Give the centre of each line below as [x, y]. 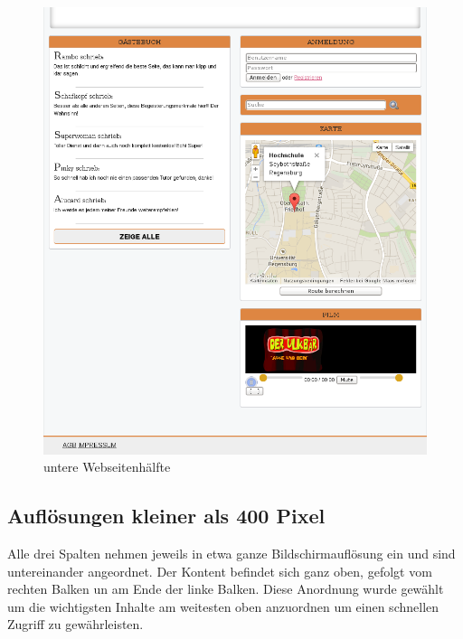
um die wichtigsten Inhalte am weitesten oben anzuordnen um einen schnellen [223, 606]
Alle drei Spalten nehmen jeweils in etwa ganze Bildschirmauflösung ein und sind [231, 553]
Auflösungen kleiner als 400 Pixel [166, 516]
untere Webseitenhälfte [107, 467]
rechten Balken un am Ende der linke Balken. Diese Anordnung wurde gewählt [226, 589]
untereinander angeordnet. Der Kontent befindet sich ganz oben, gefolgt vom [220, 571]
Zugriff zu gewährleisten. [76, 624]
